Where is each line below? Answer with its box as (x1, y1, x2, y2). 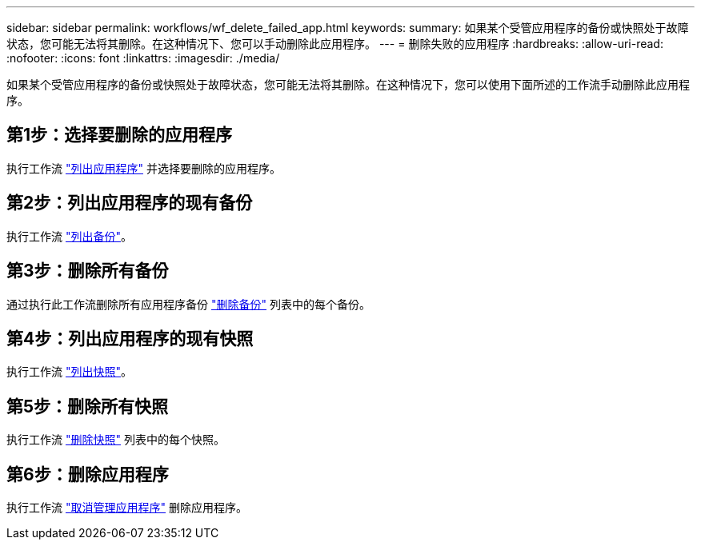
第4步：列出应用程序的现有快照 (6, 328, 254, 349)
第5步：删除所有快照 (6, 396, 169, 416)
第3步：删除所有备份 (6, 261, 169, 281)
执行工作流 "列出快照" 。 (6, 365, 132, 379)
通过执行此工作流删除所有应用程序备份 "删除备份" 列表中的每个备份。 (6, 297, 371, 311)
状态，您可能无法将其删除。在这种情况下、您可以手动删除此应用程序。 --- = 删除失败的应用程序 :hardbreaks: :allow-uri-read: (6, 37, 663, 50)
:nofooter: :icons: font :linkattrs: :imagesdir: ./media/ (6, 51, 280, 65)
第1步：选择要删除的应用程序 (6, 125, 233, 145)
